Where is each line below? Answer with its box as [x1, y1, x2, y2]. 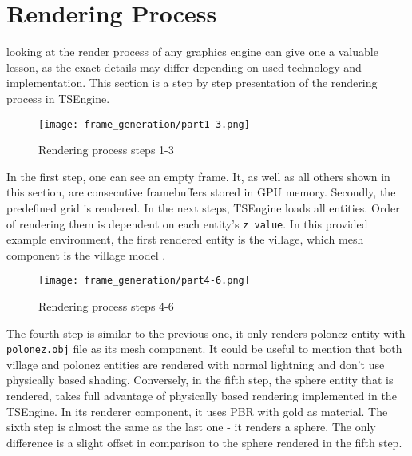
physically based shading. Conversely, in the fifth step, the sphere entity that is [6, 371, 394, 388]
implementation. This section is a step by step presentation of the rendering [6, 74, 378, 91]
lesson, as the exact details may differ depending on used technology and [6, 58, 362, 75]
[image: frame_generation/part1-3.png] [38, 118, 250, 130]
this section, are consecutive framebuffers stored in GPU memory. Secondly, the [6, 184, 396, 200]
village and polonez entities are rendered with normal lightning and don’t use [6, 355, 385, 372]
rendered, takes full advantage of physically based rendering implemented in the [6, 387, 397, 404]
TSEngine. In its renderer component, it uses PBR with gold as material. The [6, 402, 388, 419]
